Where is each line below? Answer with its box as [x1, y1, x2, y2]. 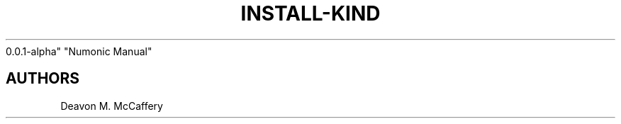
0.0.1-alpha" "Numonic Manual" [6, 45, 152, 57]
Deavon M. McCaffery [60, 99, 163, 112]
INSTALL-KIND [240, 1, 381, 26]
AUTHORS [6, 69, 80, 88]
